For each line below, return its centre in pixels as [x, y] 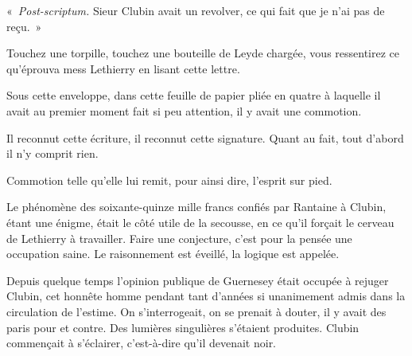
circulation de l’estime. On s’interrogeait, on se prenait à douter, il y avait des [196, 311]
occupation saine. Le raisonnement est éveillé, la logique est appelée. [173, 254]
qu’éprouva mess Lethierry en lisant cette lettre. [123, 68]
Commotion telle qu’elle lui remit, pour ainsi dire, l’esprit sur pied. [169, 180]
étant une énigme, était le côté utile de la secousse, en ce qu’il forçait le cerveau [200, 222]
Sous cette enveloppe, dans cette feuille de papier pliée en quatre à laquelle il [194, 95]
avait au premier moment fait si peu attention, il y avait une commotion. [184, 110]
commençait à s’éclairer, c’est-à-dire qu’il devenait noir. [142, 343]
